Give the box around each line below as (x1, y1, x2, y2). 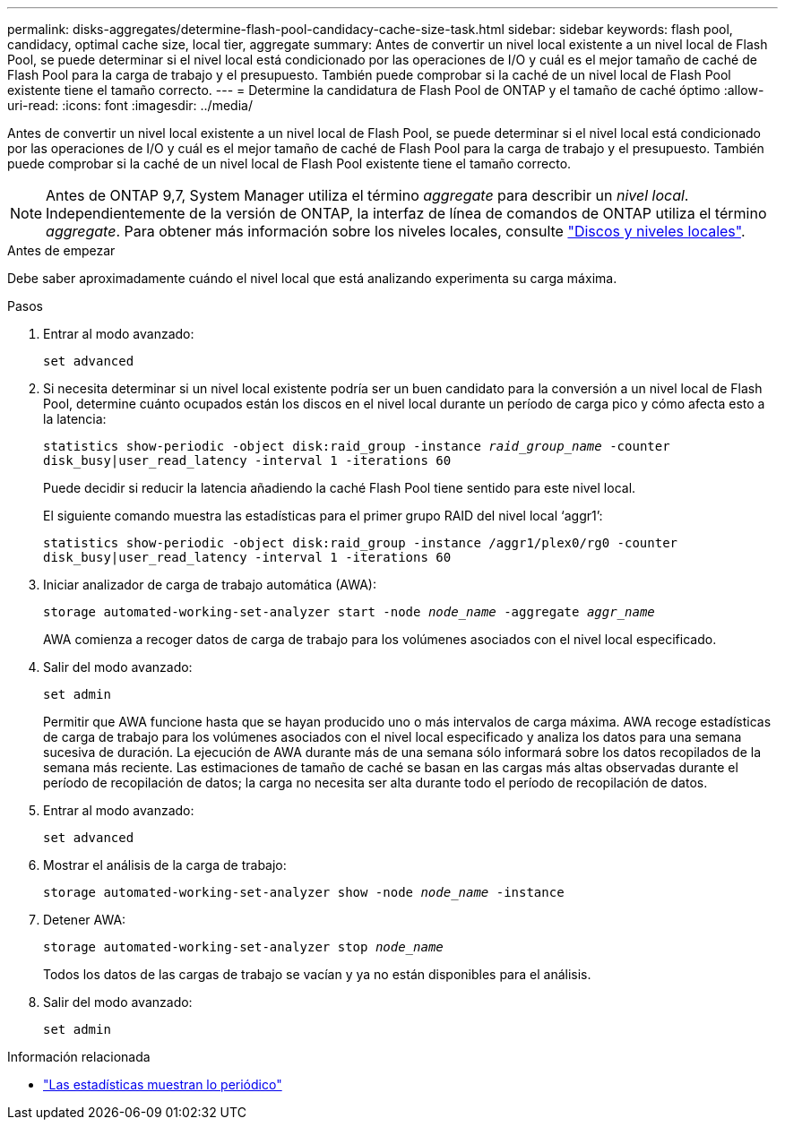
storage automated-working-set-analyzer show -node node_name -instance (43, 885, 565, 899)
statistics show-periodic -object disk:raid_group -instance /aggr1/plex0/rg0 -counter (43, 536, 678, 550)
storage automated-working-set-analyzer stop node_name (43, 940, 444, 954)
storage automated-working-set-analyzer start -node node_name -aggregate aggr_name (43, 605, 655, 619)
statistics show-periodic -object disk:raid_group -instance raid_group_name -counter (43, 439, 670, 453)
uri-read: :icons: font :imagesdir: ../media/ (7, 98, 253, 113)
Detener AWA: (43, 912, 126, 927)
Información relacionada (7, 1049, 151, 1064)
